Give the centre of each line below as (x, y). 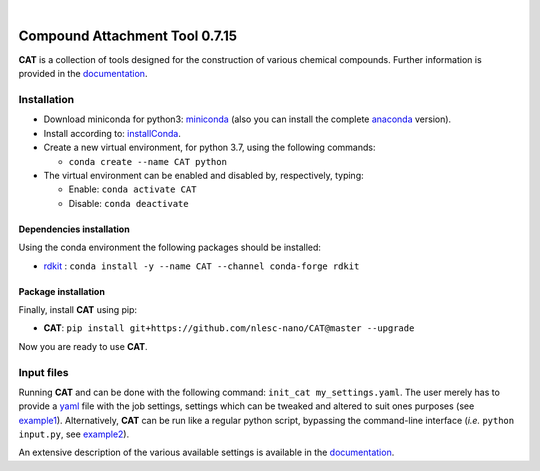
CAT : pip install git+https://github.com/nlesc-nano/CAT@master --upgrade (229, 328)
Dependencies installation (74, 229)
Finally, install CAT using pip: (78, 309)
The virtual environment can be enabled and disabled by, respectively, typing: (203, 175)
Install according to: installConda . (112, 133)
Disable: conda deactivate (128, 203)
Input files (43, 372)
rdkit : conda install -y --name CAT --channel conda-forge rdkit (201, 266)
